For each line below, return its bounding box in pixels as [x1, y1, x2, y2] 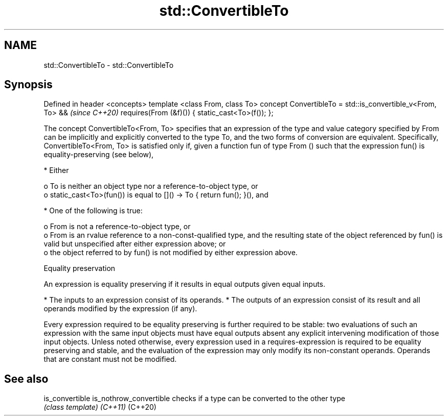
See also [4, 372, 49, 385]
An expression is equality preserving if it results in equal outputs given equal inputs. [43, 280, 326, 289]
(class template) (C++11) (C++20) [43, 403, 156, 412]
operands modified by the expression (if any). [43, 304, 197, 313]
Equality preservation [43, 264, 116, 273]
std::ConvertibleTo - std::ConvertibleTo [43, 60, 174, 69]
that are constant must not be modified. [43, 355, 177, 364]
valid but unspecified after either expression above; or [43, 239, 226, 249]
